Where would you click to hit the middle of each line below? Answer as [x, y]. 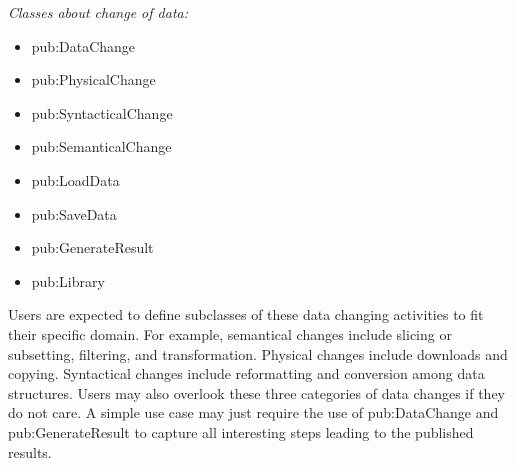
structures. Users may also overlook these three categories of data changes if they [256, 392]
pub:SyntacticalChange [102, 112]
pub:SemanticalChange [101, 146]
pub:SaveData [74, 213]
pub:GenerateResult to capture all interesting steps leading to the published [241, 431]
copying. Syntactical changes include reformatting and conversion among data [246, 373]
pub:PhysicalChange [93, 79]
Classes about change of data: [98, 12]
